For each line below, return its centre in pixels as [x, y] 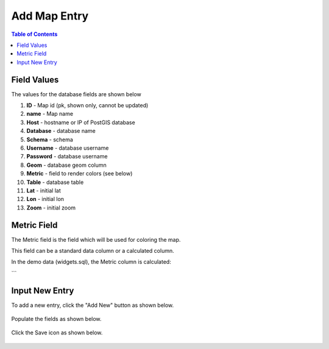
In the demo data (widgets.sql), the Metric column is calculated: [91, 262]
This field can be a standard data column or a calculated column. [93, 251]
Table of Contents [34, 34]
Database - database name [61, 131]
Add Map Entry [50, 16]
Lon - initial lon [45, 199]
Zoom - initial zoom [51, 208]
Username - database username [68, 148]
